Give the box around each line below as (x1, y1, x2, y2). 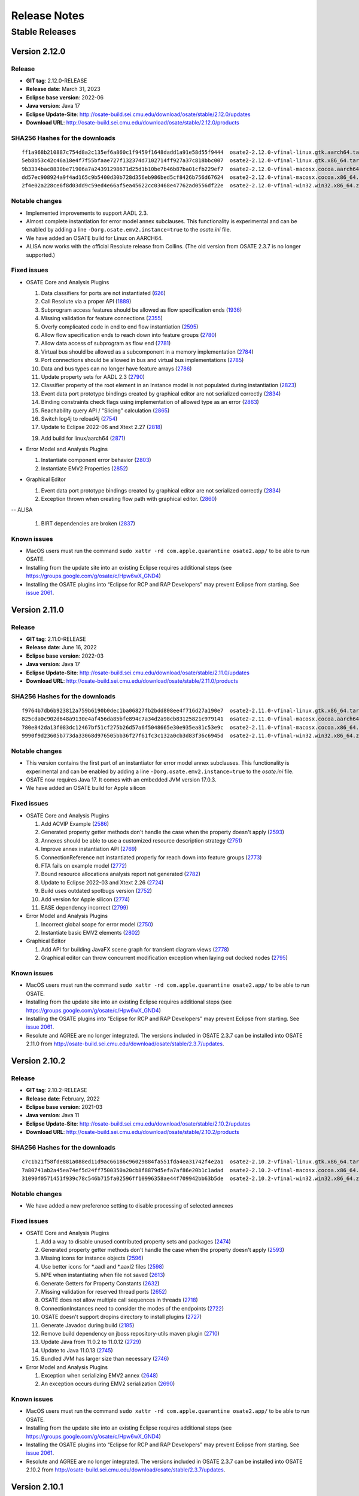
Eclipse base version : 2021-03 (26, 1103, 103, 1111)
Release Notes (11, 9, 85, 22)
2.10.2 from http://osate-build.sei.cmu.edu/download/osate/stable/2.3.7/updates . (26, 1466, 226, 1473)
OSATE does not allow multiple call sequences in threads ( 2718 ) (41, 1296, 199, 1304)
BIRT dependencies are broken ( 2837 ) (41, 519, 136, 527)
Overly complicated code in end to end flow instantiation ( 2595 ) (41, 323, 199, 330)
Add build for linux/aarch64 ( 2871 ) (41, 434, 126, 442)
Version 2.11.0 (11, 604, 64, 615)
